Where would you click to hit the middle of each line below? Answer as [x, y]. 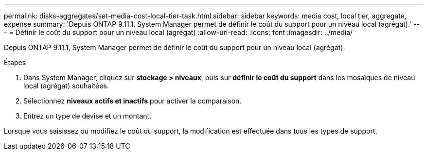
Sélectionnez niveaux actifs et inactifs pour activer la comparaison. [133, 101]
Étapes [15, 62]
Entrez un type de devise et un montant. [88, 116]
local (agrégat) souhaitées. [66, 86]
